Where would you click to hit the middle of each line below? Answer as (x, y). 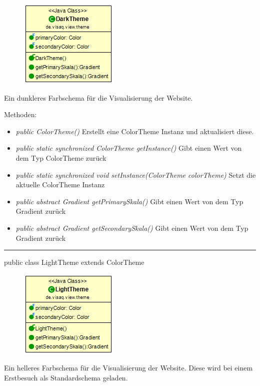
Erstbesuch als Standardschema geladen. (66, 377)
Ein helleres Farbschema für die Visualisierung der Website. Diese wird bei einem (128, 368)
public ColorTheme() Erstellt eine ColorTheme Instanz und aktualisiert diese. (135, 131)
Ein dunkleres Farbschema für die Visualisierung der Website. (98, 97)
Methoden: (20, 114)
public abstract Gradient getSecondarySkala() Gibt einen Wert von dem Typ (132, 228)
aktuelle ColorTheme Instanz (60, 184)
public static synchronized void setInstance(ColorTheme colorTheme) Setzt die (136, 174)
